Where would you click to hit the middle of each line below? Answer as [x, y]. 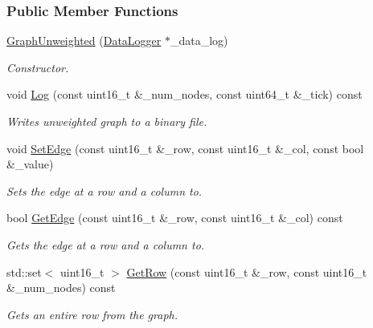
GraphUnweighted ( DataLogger [84, 40]
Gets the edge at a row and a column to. [106, 244]
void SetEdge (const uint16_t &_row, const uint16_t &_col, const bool [185, 148]
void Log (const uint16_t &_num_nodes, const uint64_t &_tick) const [184, 94]
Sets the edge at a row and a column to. [105, 190]
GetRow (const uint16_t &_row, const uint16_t [247, 271]
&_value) [30, 164]
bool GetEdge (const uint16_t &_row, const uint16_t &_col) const [175, 218]
